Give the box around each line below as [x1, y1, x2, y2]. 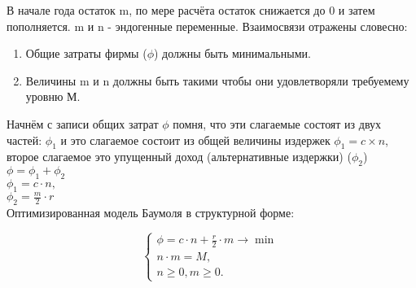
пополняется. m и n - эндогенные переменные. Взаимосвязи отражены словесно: [7, 17, 408, 34]
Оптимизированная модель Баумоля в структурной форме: [7, 204, 295, 221]
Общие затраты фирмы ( [25, 45, 147, 62]
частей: [7, 131, 42, 148]
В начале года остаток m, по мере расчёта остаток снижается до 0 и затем [7, 2, 375, 18]
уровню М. [25, 88, 81, 105]
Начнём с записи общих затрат [7, 115, 159, 132]
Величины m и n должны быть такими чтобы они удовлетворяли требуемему [25, 72, 409, 89]
